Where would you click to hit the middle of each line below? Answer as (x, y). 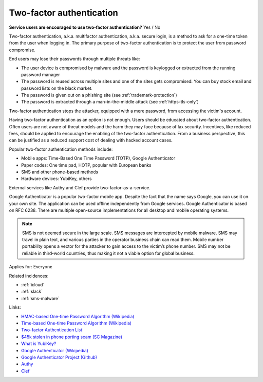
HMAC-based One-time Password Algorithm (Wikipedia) (78, 316)
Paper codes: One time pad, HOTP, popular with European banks (86, 165)
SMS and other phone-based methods (60, 172)
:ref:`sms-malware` (40, 298)
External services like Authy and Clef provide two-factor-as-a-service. (80, 187)
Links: (15, 307)
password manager (41, 74)
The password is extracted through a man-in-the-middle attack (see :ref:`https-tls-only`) (110, 102)
